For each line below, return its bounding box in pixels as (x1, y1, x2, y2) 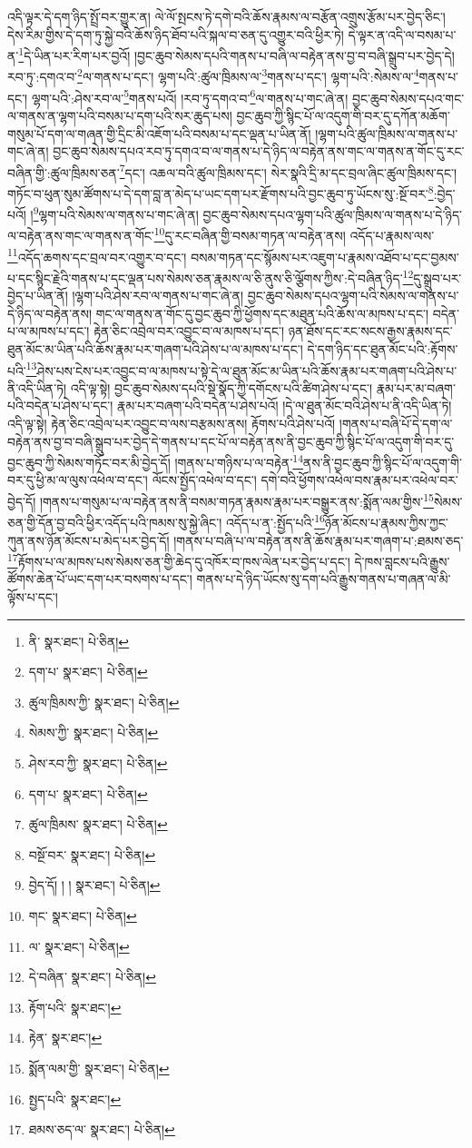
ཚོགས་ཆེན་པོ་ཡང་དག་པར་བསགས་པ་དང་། (7, 569, 192, 589)
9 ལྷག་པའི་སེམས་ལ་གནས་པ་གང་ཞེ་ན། (33, 203, 199, 223)
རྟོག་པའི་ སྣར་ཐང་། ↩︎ (28, 997, 122, 1016)
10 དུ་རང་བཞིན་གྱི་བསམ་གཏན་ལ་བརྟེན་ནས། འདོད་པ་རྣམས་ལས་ (153, 223, 435, 245)
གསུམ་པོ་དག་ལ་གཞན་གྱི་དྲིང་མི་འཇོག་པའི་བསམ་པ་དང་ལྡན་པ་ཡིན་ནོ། (7, 124, 311, 143)
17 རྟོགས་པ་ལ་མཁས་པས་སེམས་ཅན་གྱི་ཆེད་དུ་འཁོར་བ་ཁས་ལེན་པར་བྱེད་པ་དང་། (7, 549, 350, 570)
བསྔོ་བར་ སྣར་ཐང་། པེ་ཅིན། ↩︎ (28, 845, 156, 864)
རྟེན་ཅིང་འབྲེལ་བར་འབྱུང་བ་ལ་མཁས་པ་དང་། (93, 322, 285, 341)
